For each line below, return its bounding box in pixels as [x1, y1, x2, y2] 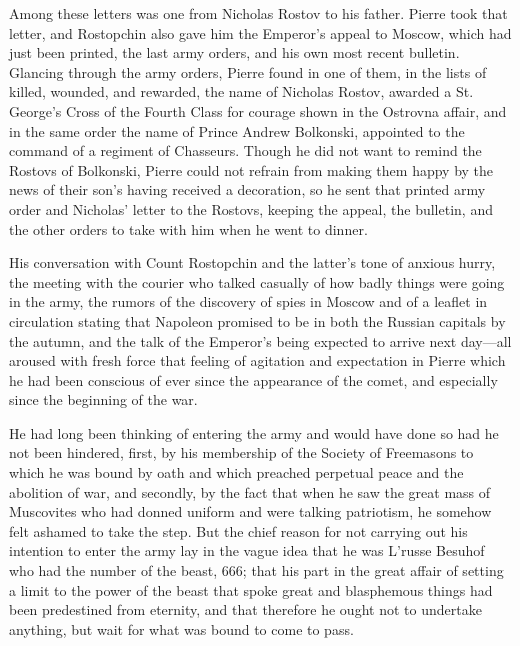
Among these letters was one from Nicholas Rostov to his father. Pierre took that [9, 3, 508, 23]
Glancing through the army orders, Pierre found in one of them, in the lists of [9, 61, 487, 82]
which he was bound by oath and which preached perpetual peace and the [9, 462, 464, 483]
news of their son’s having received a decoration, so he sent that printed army [9, 179, 486, 200]
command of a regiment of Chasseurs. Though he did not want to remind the [9, 140, 482, 161]
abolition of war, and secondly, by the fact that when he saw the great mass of [9, 481, 491, 502]
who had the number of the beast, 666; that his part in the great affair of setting [9, 560, 504, 581]
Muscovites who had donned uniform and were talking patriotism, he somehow [9, 501, 492, 522]
